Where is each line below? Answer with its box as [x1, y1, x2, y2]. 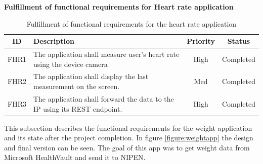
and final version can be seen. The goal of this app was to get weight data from [4, 142, 250, 152]
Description [33, 36, 74, 46]
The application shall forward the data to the [33, 93, 174, 104]
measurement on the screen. [33, 81, 120, 92]
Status [227, 36, 250, 46]
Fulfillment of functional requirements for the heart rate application [26, 18, 237, 29]
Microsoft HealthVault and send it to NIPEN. [4, 152, 146, 162]
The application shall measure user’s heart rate [33, 49, 180, 59]
